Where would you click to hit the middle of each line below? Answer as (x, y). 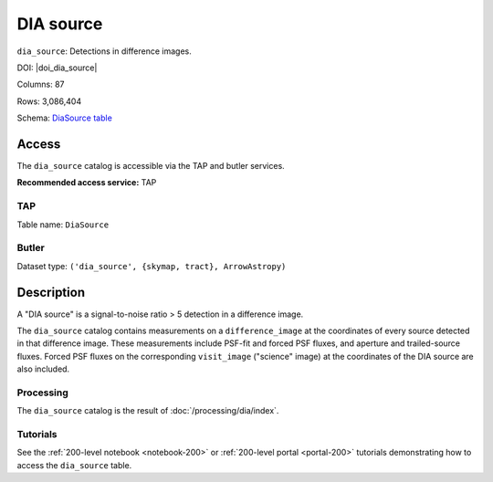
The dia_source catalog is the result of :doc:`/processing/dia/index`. (148, 411)
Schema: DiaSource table (65, 118)
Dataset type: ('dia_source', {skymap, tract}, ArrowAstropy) (152, 266)
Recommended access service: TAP (87, 183)
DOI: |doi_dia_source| (57, 68)
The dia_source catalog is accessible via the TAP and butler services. (151, 166)
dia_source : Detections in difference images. (104, 51)
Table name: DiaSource (63, 225)
